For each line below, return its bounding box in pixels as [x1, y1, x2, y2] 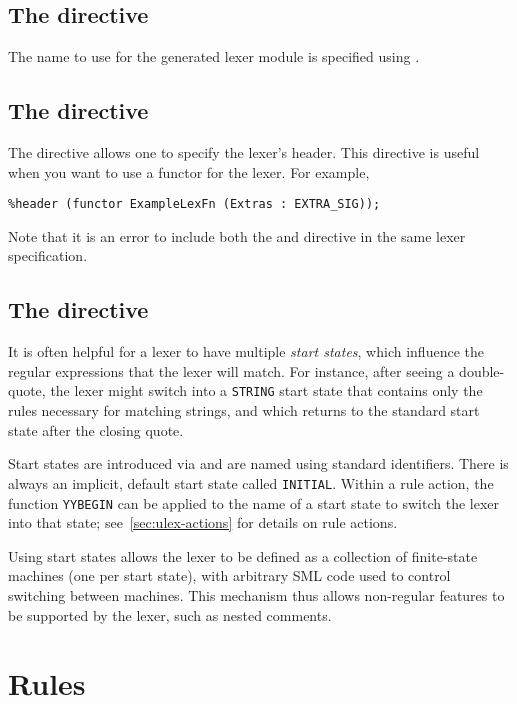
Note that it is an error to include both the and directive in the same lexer [8, 225, 466, 246]
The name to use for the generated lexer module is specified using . [8, 46, 420, 67]
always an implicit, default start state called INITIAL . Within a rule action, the [8, 472, 494, 493]
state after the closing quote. [8, 419, 184, 440]
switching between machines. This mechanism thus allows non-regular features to [8, 584, 505, 605]
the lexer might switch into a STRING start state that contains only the [50, 380, 483, 401]
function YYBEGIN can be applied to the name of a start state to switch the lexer [8, 492, 500, 513]
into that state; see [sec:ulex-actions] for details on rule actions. [8, 512, 398, 533]
